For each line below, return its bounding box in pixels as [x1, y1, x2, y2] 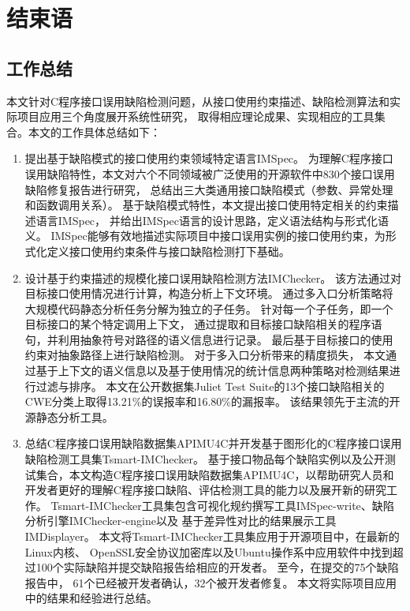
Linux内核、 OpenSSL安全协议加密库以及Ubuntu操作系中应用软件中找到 [24, 543, 393, 560]
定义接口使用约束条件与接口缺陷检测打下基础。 [47, 242, 290, 259]
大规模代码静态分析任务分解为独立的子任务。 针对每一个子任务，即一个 [24, 300, 393, 317]
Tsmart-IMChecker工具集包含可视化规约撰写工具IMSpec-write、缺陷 [50, 497, 394, 513]
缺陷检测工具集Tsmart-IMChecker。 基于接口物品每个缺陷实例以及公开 [24, 451, 385, 467]
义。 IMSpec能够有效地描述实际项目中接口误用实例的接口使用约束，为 [24, 227, 386, 244]
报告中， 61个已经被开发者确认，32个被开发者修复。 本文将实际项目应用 [24, 574, 397, 590]
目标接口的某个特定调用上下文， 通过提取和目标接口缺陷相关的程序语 [24, 316, 382, 332]
